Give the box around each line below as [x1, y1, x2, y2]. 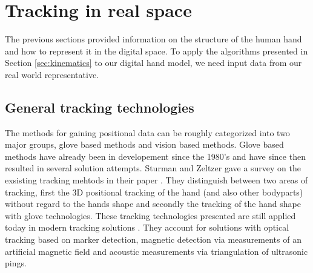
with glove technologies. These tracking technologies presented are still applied [5, 209, 296, 222]
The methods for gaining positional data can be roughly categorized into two [5, 126, 290, 139]
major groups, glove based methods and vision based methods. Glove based [5, 138, 284, 151]
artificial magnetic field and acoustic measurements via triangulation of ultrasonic [5, 245, 308, 257]
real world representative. [5, 68, 99, 81]
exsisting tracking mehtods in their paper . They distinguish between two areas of [5, 174, 308, 186]
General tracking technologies [5, 97, 194, 116]
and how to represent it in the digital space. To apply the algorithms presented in [5, 44, 308, 57]
